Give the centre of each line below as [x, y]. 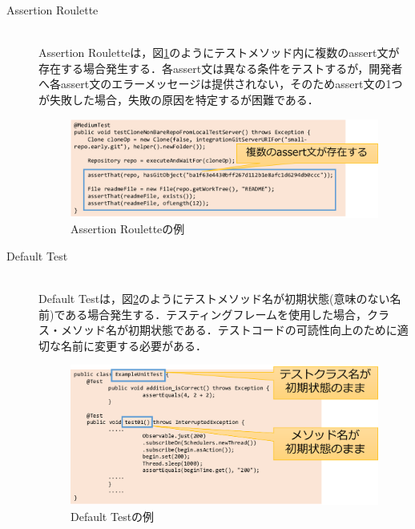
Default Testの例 [113, 517]
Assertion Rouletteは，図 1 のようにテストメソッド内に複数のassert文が [219, 52]
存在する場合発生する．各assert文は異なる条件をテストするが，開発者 [221, 68]
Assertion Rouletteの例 [128, 229]
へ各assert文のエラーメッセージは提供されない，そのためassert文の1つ [221, 84]
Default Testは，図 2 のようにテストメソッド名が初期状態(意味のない [214, 298]
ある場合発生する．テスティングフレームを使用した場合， [216, 314]
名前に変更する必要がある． [133, 345]
